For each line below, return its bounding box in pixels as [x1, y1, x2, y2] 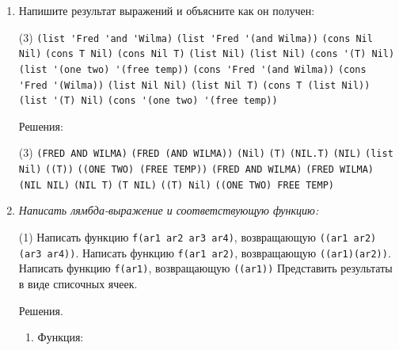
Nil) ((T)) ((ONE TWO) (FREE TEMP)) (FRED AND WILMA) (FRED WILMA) [18, 164, 374, 176]
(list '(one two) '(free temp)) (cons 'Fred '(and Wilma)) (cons [18, 63, 367, 75]
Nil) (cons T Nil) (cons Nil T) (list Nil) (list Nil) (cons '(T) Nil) [18, 48, 395, 60]
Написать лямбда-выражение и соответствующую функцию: [18, 202, 319, 219]
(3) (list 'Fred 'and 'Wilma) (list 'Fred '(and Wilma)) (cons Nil [18, 29, 373, 45]
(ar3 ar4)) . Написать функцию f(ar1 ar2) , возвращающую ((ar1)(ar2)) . [18, 244, 391, 261]
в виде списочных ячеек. [18, 276, 138, 291]
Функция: [37, 329, 84, 345]
